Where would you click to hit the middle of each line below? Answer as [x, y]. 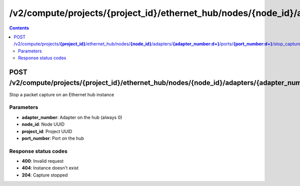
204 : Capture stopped [45, 175]
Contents [19, 28]
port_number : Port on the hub [53, 138]
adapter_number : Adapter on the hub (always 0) [72, 117]
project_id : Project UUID [47, 131]
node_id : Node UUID [43, 124]
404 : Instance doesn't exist [50, 168]
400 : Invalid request [43, 161]
